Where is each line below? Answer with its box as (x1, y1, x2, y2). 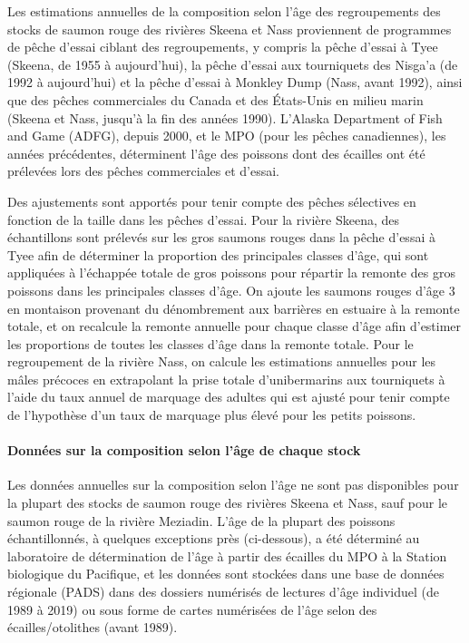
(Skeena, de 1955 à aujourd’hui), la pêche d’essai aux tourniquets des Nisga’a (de (7, 54, 458, 73)
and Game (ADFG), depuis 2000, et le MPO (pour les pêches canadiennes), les (7, 126, 446, 145)
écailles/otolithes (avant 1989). (7, 618, 178, 637)
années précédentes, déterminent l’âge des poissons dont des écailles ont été (7, 143, 425, 162)
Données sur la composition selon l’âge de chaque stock (7, 441, 361, 460)
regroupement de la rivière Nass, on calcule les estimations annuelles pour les (7, 352, 436, 371)
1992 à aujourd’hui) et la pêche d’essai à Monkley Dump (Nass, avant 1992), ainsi (7, 73, 463, 92)
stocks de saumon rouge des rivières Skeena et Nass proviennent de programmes (7, 19, 452, 38)
